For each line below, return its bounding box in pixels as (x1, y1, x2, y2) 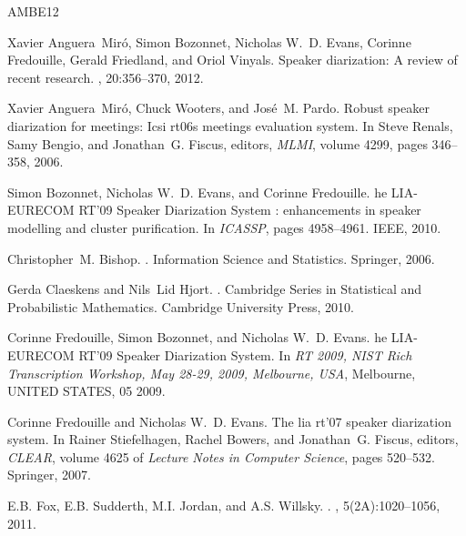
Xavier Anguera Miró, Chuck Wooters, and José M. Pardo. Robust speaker (7, 98, 430, 117)
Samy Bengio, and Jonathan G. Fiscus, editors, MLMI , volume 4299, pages (7, 134, 428, 153)
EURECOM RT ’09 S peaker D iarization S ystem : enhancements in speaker (7, 200, 421, 219)
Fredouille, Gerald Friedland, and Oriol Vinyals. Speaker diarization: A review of (7, 50, 458, 69)
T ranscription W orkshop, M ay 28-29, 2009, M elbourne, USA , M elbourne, (7, 363, 416, 382)
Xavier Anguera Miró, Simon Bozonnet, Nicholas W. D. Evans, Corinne (7, 32, 411, 51)
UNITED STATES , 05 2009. (7, 381, 166, 400)
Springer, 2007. (7, 465, 91, 484)
